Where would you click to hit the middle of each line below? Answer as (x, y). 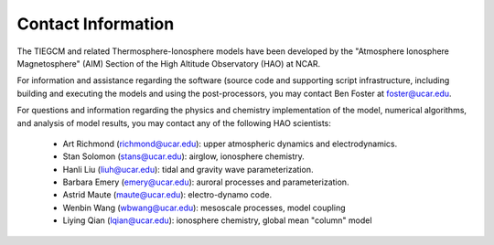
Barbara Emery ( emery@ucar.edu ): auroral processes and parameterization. (206, 182)
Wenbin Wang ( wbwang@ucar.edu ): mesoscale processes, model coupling (204, 208)
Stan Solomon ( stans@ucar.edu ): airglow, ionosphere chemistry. (184, 156)
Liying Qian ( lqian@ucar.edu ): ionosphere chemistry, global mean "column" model (217, 220)
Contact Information (96, 24)
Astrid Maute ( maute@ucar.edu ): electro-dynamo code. (167, 195)
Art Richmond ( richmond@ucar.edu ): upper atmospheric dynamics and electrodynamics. (230, 144)
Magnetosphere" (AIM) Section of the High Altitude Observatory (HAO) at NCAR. (169, 63)
